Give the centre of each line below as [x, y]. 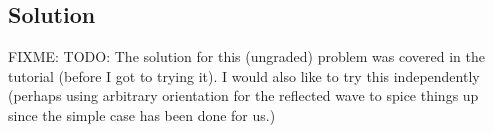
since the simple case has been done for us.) [142, 114]
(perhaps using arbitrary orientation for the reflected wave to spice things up [243, 95]
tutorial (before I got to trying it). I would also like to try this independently [244, 75]
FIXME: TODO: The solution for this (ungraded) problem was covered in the [246, 56]
